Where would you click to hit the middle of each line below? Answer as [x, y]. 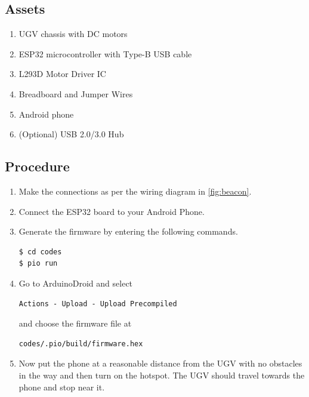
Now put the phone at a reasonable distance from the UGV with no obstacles [160, 363]
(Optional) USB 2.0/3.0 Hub [71, 134]
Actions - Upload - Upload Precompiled [98, 304]
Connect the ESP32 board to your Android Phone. [112, 211]
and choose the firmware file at [75, 323]
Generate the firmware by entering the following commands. [128, 231]
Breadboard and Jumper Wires [76, 93]
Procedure [37, 166]
